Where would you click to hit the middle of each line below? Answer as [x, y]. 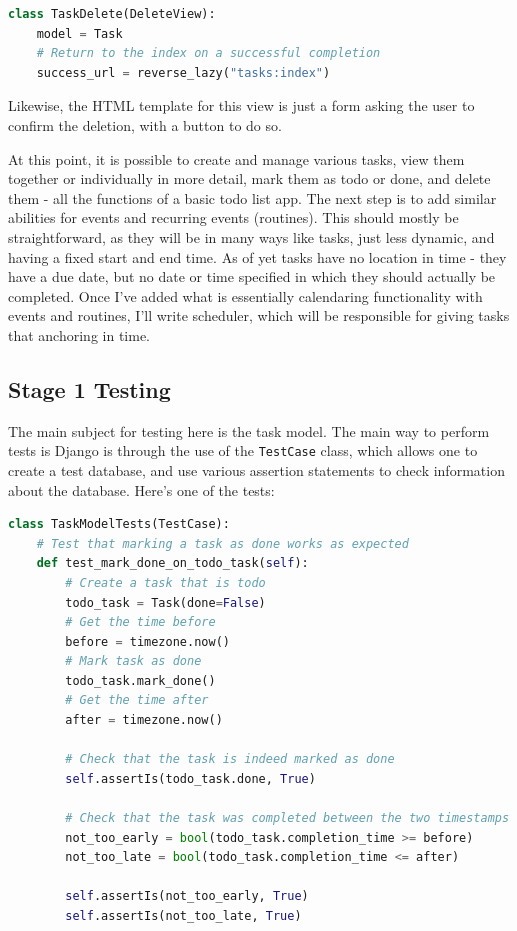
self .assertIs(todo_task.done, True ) [190, 778]
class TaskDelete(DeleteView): [112, 14]
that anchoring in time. [79, 334]
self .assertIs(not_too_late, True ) [183, 916]
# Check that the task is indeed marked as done [230, 759]
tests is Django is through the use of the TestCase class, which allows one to [243, 450]
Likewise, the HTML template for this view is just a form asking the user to [241, 105]
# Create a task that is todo [165, 582]
